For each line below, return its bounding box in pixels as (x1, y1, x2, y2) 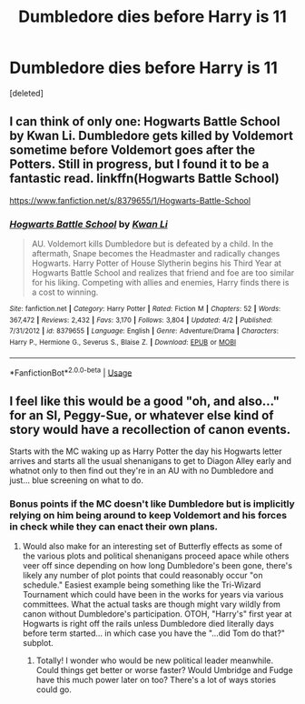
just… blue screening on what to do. (9, 475, 143, 486)
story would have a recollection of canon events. (9, 421, 291, 437)
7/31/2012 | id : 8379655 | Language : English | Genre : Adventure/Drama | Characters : (9, 327, 279, 336)
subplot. (22, 638, 54, 649)
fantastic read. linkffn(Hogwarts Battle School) (9, 171, 280, 186)
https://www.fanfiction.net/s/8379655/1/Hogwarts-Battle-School (9, 195, 251, 206)
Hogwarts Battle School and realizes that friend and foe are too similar (31, 267, 295, 278)
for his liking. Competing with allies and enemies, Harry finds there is (31, 277, 290, 288)
